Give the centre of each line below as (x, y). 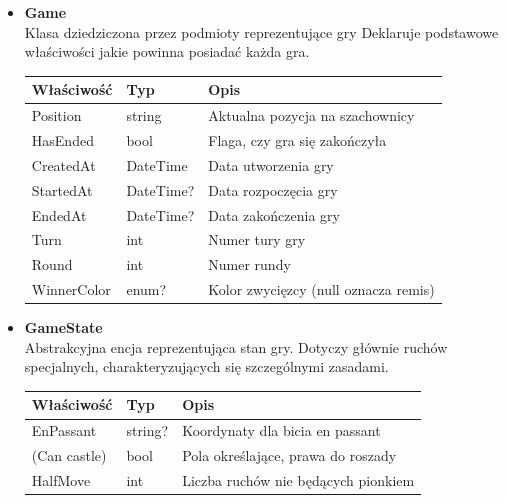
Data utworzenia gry (271, 164)
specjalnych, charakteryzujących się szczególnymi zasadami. (206, 366)
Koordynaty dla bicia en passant (281, 430)
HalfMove (61, 479)
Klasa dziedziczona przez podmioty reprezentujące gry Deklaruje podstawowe (261, 31)
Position (56, 115)
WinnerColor (71, 289)
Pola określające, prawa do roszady (289, 455)
